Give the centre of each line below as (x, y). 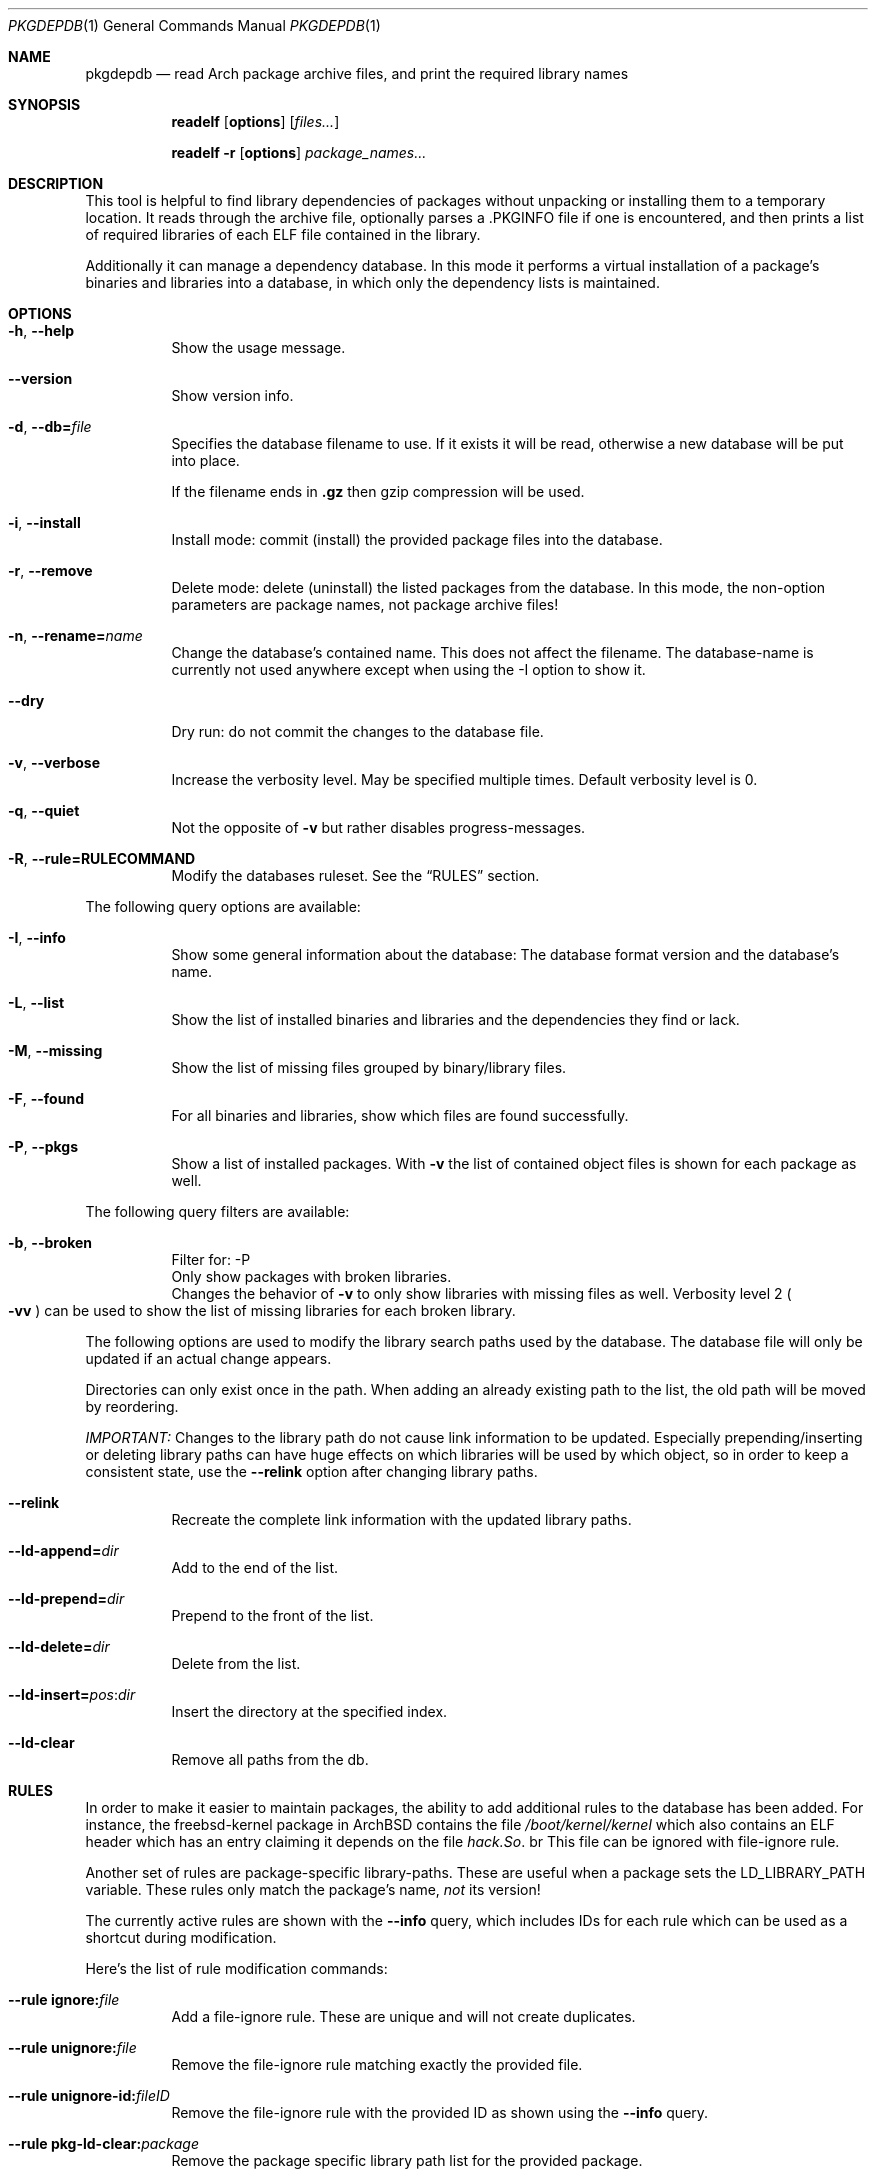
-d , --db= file (50, 426)
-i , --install (44, 522)
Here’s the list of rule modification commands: (236, 1968)
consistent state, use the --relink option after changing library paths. (311, 1471)
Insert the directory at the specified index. (309, 1711)
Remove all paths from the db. (270, 1759)
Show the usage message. (258, 347)
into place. (205, 460)
